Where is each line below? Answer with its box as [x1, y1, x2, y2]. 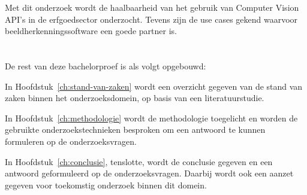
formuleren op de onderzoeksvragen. [5, 135, 137, 147]
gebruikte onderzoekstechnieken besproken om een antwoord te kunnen [5, 123, 266, 136]
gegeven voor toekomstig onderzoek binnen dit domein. [5, 178, 207, 191]
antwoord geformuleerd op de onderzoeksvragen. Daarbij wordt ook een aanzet [5, 167, 294, 179]
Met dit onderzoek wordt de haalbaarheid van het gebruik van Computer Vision [5, 1, 299, 13]
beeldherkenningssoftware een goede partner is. [5, 25, 177, 37]
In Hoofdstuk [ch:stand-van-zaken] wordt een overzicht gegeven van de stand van [5, 80, 303, 92]
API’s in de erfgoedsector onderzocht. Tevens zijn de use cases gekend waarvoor [5, 13, 298, 25]
